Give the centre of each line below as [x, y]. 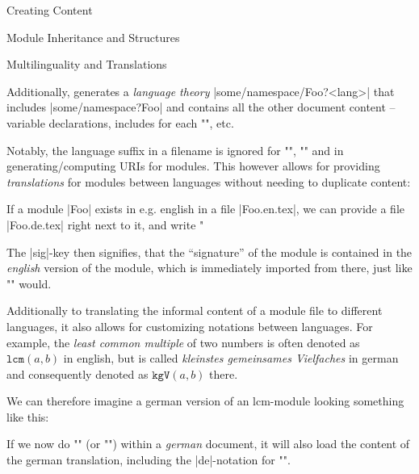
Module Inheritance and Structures [93, 37]
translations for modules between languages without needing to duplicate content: [209, 181]
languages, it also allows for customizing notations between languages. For [190, 326]
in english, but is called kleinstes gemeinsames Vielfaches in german [231, 358]
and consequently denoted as [78, 373]
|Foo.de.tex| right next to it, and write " [105, 224]
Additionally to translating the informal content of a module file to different [195, 310]
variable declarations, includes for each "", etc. [120, 122]
